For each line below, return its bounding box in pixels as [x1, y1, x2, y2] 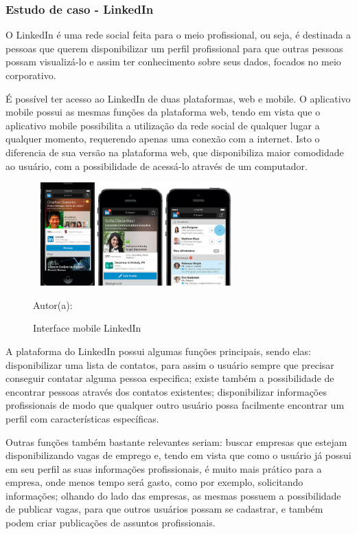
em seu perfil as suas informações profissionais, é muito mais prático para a [5, 461, 322, 476]
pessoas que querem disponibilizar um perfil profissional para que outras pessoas [5, 41, 343, 55]
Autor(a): [33, 297, 73, 312]
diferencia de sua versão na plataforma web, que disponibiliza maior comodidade [5, 145, 344, 159]
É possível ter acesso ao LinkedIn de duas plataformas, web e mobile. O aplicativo [5, 91, 351, 105]
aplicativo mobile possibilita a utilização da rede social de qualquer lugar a [5, 118, 320, 132]
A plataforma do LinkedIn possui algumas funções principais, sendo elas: [5, 343, 311, 358]
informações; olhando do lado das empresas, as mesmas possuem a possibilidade [5, 488, 341, 502]
